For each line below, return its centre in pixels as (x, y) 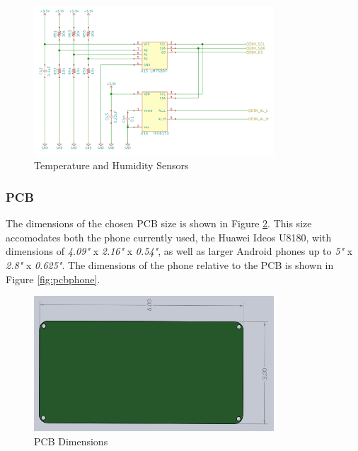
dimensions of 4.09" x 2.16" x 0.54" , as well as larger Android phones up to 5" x (179, 251)
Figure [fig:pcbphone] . (53, 279)
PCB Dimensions (71, 441)
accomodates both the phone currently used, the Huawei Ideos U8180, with (169, 237)
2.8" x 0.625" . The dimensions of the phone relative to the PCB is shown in (170, 265)
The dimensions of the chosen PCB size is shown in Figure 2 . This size (159, 223)
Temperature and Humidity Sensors (111, 165)
